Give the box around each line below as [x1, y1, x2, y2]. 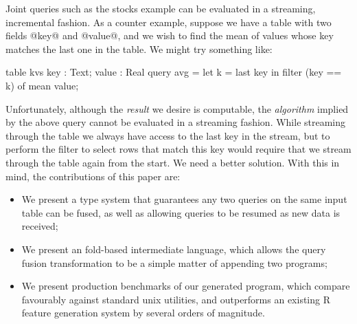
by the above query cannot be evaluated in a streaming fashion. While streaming [5, 115, 346, 129]
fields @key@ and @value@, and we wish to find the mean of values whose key [5, 28, 334, 43]
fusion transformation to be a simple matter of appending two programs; [21, 255, 327, 270]
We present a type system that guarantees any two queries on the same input [21, 192, 347, 206]
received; [21, 219, 58, 233]
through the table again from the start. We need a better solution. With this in [5, 155, 340, 169]
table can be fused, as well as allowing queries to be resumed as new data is [21, 205, 341, 219]
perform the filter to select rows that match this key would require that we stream [5, 142, 352, 156]
